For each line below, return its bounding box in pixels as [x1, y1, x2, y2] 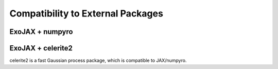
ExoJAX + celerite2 [9, 44, 73, 53]
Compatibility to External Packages [9, 8, 163, 19]
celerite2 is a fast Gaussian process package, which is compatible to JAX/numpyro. [9, 57, 187, 64]
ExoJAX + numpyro [9, 27, 73, 36]
